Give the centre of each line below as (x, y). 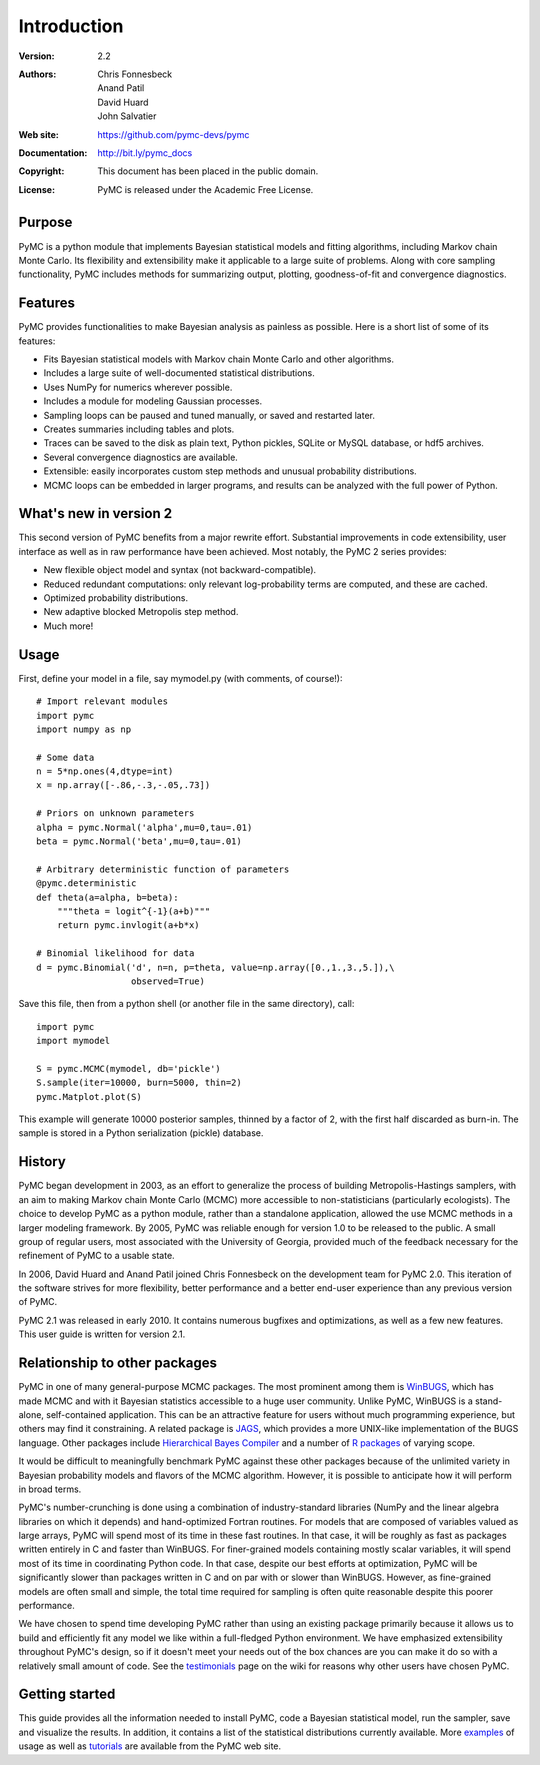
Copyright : (41, 171)
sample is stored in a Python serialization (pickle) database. (141, 1133)
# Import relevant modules (102, 701)
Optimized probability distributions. (116, 598)
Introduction (71, 26)
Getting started (67, 1694)
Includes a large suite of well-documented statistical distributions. (179, 373)
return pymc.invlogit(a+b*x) (128, 925)
